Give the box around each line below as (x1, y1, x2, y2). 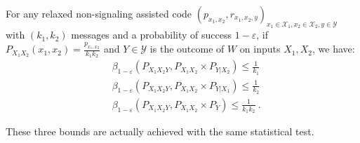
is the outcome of (149, 41, 225, 56)
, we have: (312, 41, 355, 56)
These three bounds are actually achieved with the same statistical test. (6, 124, 314, 139)
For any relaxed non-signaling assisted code (6, 6, 192, 20)
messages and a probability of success (71, 27, 232, 42)
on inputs (239, 41, 281, 56)
